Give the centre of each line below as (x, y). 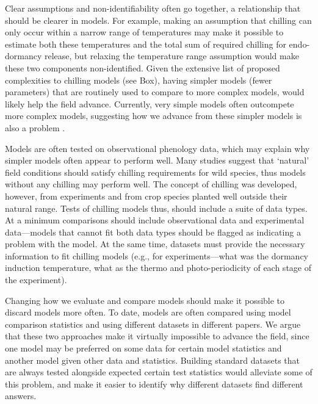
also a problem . (35, 127)
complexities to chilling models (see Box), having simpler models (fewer (139, 80)
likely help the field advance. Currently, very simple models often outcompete (150, 103)
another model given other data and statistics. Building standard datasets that (153, 360)
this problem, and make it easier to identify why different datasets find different (154, 384)
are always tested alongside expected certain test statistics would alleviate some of (159, 372)
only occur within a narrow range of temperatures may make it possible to (144, 32)
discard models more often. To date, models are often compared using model (148, 312)
